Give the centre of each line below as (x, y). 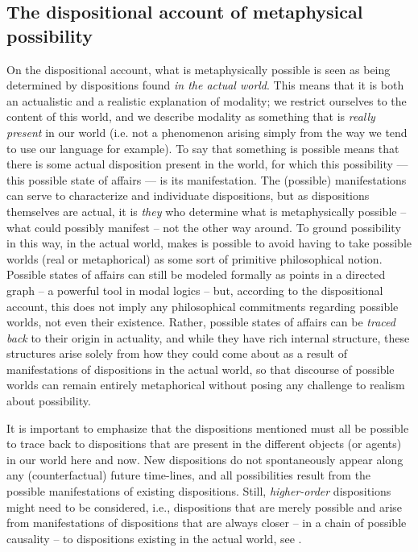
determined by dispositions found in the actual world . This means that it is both (205, 85)
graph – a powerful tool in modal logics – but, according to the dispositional (195, 290)
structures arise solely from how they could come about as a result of (177, 353)
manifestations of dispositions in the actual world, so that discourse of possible (201, 369)
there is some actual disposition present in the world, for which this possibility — (207, 164)
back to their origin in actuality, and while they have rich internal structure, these (208, 337)
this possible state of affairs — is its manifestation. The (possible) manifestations (207, 179)
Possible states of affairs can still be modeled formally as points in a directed (196, 274)
